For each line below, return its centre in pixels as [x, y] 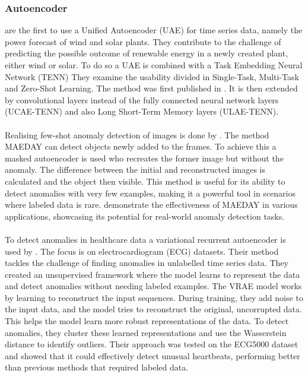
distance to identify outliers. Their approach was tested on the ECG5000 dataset [152, 344]
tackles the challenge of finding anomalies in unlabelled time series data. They [147, 263]
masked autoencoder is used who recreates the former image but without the [144, 158]
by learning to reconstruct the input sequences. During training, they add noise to [154, 297]
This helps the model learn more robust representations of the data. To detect [147, 321]
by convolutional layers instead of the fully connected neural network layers [142, 99]
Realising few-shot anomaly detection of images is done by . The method [137, 134]
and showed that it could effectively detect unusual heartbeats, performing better [153, 355]
